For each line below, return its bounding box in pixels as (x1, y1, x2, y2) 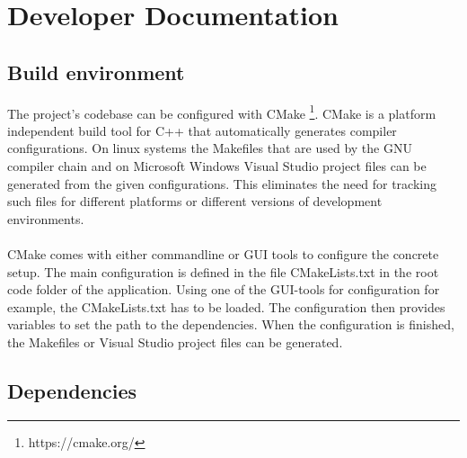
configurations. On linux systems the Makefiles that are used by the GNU (7, 139, 412, 157)
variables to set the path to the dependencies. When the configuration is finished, (7, 315, 454, 334)
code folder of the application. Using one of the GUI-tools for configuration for (7, 280, 440, 299)
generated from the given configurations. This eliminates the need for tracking (7, 174, 436, 193)
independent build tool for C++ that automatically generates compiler (7, 121, 397, 139)
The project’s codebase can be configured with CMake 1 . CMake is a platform (7, 101, 436, 122)
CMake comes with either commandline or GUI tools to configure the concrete (7, 244, 439, 263)
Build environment (7, 58, 185, 85)
